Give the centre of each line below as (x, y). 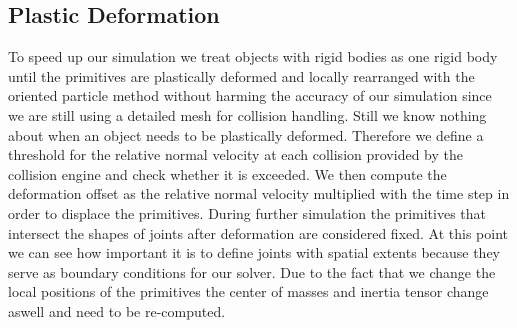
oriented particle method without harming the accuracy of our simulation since (250, 95)
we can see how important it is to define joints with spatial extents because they (254, 252)
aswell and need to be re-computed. (117, 310)
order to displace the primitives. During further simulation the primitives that (247, 212)
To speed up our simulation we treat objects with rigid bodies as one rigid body (253, 56)
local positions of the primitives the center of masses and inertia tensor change (248, 291)
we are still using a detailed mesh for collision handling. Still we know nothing (247, 114)
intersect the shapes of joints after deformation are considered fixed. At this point (258, 232)
